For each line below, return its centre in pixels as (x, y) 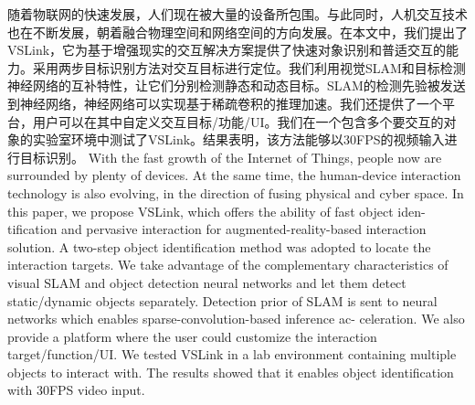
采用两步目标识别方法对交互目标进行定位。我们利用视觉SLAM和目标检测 (249, 67)
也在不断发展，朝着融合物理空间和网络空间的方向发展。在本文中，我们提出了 (237, 32)
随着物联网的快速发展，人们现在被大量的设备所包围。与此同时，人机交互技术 (237, 14)
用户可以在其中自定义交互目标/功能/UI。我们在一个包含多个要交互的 (238, 121)
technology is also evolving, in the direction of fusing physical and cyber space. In (236, 192)
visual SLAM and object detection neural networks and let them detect (207, 282)
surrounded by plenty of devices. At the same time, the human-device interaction (234, 175)
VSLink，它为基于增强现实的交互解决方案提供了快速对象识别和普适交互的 (227, 50)
